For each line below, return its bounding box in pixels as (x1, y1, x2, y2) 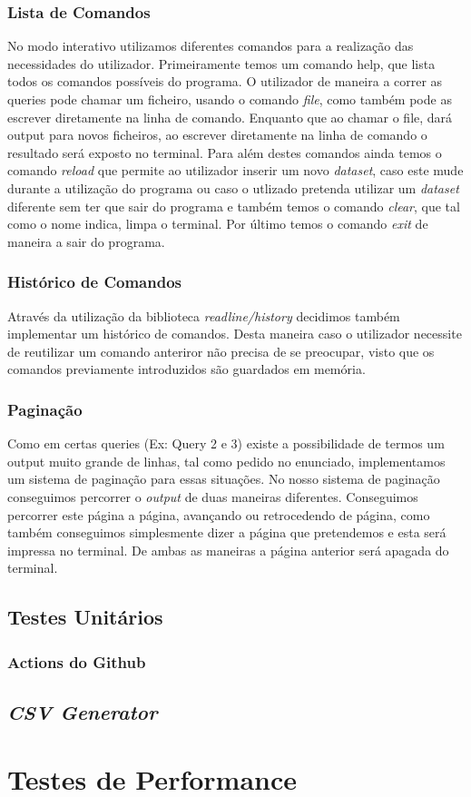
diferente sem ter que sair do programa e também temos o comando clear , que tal (7, 196, 460, 215)
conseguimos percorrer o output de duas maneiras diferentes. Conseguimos (7, 487, 418, 506)
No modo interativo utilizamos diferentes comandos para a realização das (7, 36, 414, 55)
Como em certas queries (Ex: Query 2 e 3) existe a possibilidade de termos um (7, 434, 445, 453)
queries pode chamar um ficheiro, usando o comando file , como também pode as (7, 90, 452, 108)
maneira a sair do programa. (7, 231, 165, 251)
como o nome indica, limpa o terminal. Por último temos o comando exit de (7, 214, 428, 233)
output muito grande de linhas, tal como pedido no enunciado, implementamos (7, 451, 446, 470)
